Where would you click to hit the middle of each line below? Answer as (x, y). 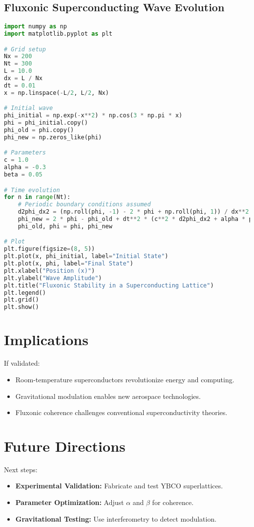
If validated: (22, 363)
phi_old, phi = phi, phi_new (65, 226)
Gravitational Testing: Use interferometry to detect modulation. (116, 518)
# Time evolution (32, 190)
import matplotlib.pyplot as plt (58, 34)
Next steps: (21, 469)
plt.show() (21, 307)
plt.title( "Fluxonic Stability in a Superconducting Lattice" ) (109, 285)
